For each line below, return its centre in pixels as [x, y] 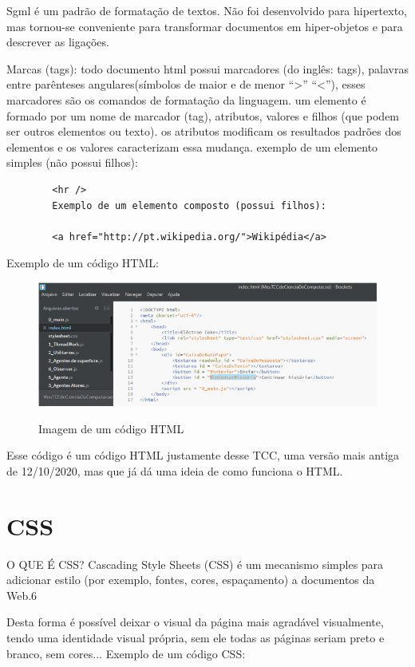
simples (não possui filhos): [72, 162]
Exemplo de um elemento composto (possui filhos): [189, 205]
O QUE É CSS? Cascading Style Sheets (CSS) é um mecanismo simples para [195, 564]
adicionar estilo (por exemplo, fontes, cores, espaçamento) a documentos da [191, 580]
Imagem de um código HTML [111, 428]
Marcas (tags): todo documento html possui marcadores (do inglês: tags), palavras [207, 68]
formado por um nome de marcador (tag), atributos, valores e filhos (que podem [203, 115]
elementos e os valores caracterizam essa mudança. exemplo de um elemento [192, 146]
